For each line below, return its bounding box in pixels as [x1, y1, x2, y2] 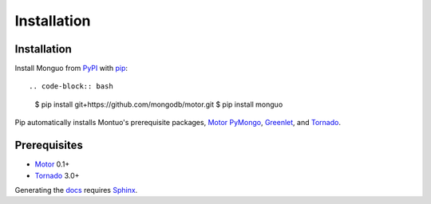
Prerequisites [14, 139, 83, 152]
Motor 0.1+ [34, 159, 70, 169]
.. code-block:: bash [29, 82, 113, 91]
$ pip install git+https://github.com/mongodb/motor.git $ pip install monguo [34, 100, 283, 109]
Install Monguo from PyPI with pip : [14, 64, 128, 73]
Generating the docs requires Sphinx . [14, 185, 138, 194]
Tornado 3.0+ [34, 171, 80, 180]
